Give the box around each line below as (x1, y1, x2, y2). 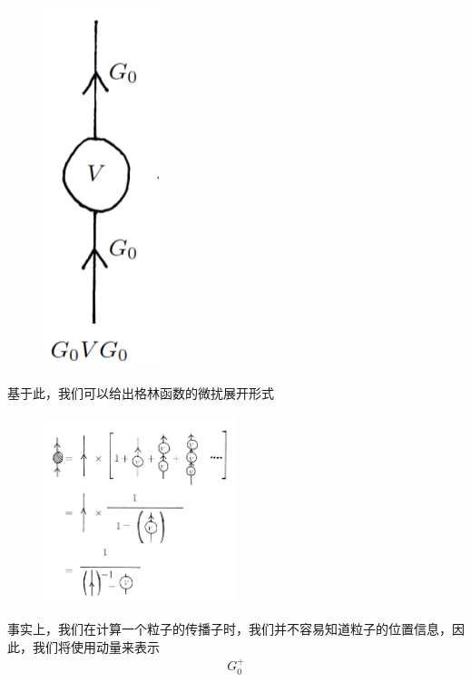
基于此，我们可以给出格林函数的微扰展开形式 (7, 384, 274, 403)
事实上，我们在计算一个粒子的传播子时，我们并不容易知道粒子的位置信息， (7, 619, 452, 638)
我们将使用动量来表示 (32, 637, 160, 656)
